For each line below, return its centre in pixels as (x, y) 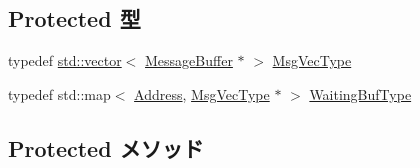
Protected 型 (74, 18)
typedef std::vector (65, 60)
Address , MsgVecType (202, 93)
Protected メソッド (106, 147)
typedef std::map (59, 93)
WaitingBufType (360, 93)
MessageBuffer (189, 60)
